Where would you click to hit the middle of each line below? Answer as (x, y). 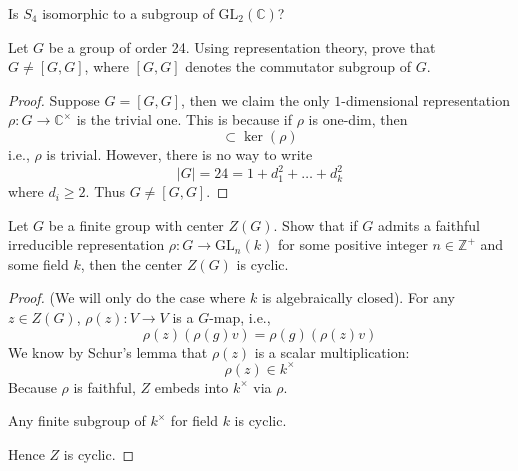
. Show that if (315, 224)
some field (38, 263)
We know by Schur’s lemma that (108, 351)
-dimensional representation (425, 99)
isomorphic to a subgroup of (128, 13)
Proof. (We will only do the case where (127, 297)
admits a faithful (428, 224)
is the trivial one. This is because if (184, 119)
